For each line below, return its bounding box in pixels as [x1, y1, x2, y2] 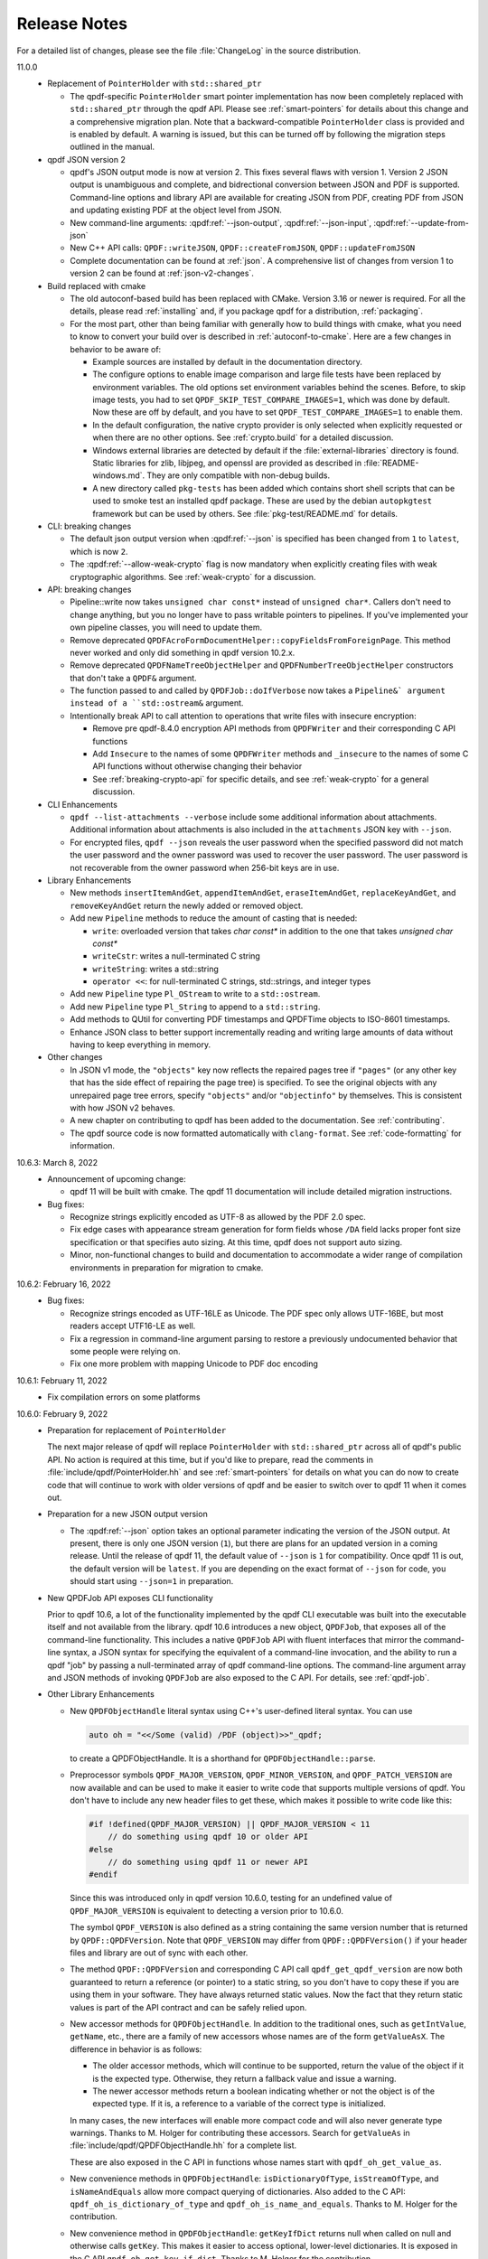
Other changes [47, 1052, 103, 1063]
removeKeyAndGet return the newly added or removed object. [70, 900, 304, 911]
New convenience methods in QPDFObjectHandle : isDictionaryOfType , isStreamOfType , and [70, 2173, 439, 2184]
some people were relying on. [70, 1346, 181, 1356]
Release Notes [16, 14, 128, 33]
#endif [89, 1870, 118, 1879]
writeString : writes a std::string [92, 963, 219, 974]
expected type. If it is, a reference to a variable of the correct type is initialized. [92, 2098, 386, 2109]
